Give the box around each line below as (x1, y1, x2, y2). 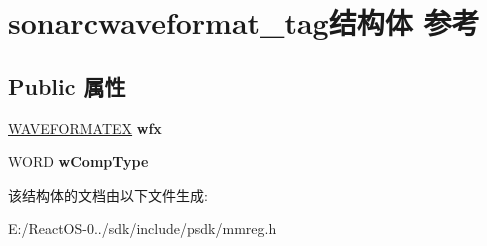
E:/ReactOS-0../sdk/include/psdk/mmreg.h (8, 218, 277, 239)
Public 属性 (8, 70, 126, 101)
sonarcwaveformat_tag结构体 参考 (8, 2, 480, 43)
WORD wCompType (8, 151, 149, 172)
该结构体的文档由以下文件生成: (8, 184, 208, 205)
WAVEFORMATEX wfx (8, 117, 162, 138)
